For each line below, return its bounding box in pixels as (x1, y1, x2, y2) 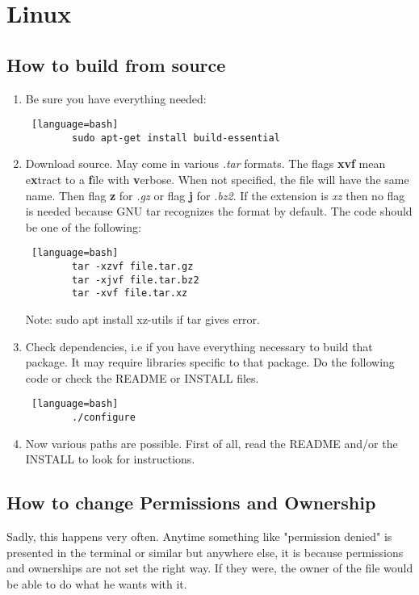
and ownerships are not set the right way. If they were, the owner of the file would (6, 559, 413, 576)
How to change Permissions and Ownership (6, 490, 376, 515)
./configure (72, 412, 136, 424)
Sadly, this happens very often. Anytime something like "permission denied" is (6, 528, 392, 545)
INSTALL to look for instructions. (25, 450, 195, 467)
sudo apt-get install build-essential (72, 132, 280, 144)
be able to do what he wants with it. (6, 575, 187, 592)
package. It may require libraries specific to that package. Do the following (25, 354, 395, 371)
